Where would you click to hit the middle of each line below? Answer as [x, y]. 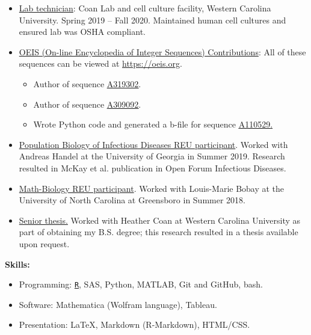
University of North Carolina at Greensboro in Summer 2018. [132, 200]
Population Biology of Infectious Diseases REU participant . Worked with [153, 144]
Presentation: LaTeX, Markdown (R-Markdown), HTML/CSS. [134, 324]
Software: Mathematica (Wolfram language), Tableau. [118, 304]
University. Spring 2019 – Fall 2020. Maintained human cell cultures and [152, 20]
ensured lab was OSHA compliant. [82, 32]
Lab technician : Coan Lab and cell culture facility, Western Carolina [145, 8]
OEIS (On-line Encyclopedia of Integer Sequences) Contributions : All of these [162, 51]
